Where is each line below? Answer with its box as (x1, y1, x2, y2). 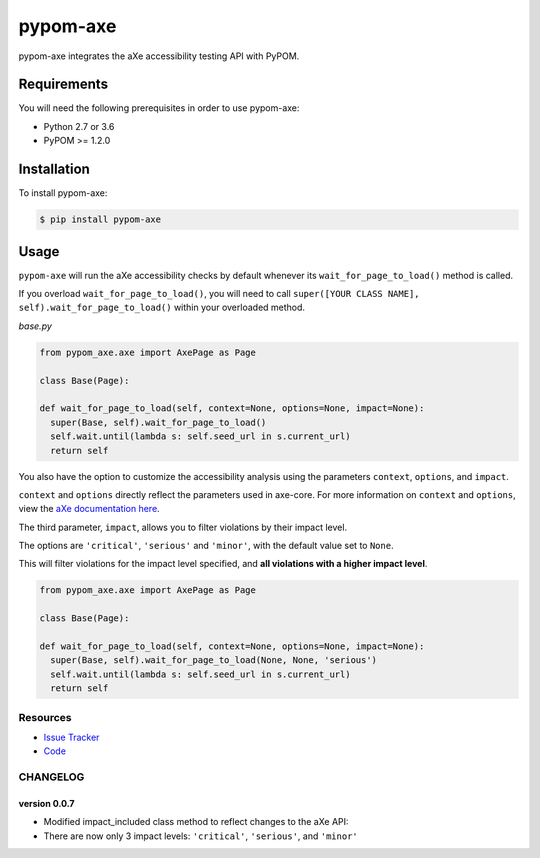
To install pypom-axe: (18, 187, 108, 199)
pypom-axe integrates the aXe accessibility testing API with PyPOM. (18, 50, 300, 62)
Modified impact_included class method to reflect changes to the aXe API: (43, 816, 349, 828)
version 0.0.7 (18, 797, 75, 809)
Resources (18, 710, 72, 724)
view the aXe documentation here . (18, 503, 160, 515)
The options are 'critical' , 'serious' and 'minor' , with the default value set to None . (18, 540, 394, 552)
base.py (18, 320, 52, 332)
